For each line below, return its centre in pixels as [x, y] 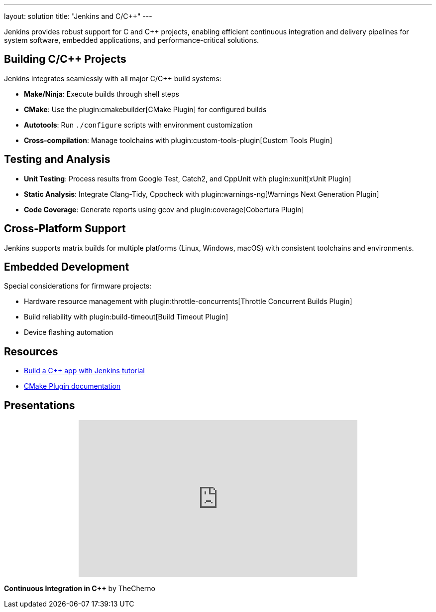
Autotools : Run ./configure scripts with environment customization [138, 125]
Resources [31, 351]
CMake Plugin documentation [72, 386]
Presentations [40, 405]
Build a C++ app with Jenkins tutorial [84, 371]
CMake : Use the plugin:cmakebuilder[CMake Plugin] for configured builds [145, 109]
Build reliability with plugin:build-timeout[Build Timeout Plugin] [126, 317]
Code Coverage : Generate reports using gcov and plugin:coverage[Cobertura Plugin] [164, 209]
